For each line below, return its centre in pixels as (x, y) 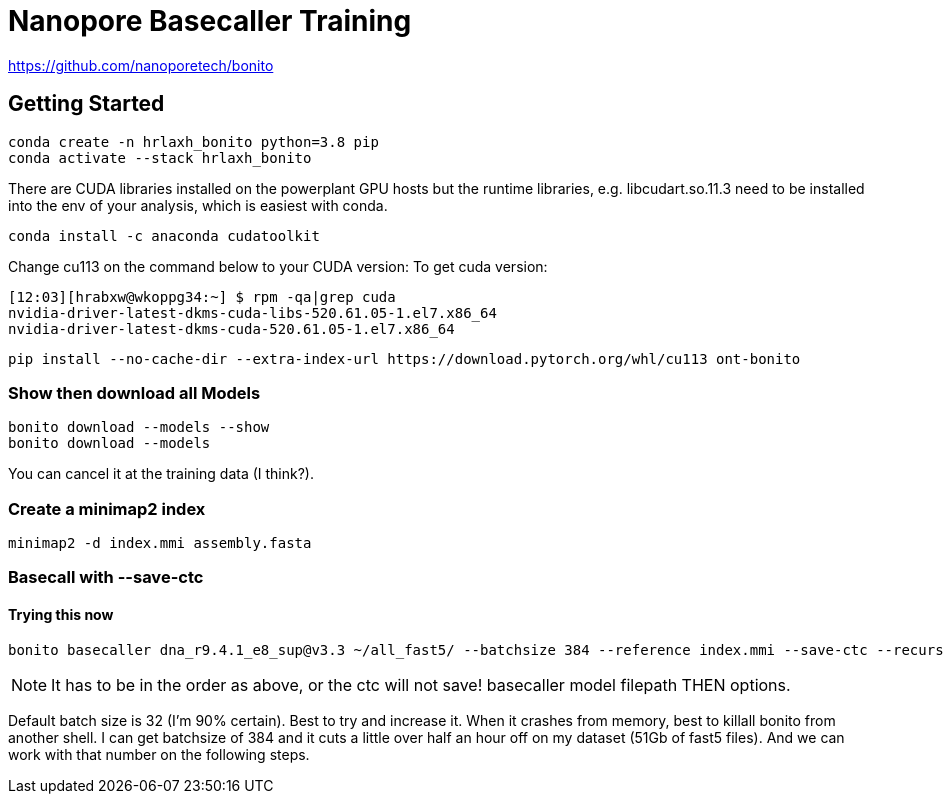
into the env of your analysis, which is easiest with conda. (198, 205)
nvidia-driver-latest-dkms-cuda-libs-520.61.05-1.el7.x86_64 (252, 312)
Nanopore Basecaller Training (210, 21)
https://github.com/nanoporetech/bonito (141, 65)
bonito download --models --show (139, 427)
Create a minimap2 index (107, 508)
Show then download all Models (134, 392)
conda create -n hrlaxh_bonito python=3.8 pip (193, 141)
